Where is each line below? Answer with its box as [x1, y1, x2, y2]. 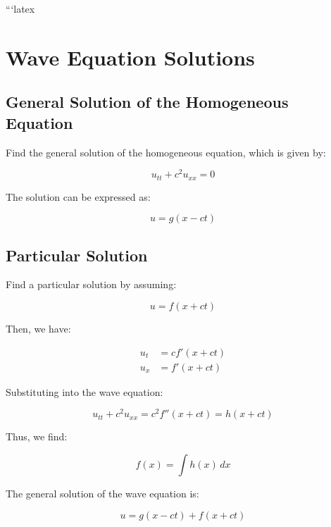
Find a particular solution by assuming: [6, 277, 177, 292]
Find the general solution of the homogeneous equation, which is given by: [6, 144, 326, 159]
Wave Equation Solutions [6, 42, 255, 71]
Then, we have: [6, 321, 71, 336]
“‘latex [6, 1, 35, 15]
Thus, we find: [6, 429, 68, 444]
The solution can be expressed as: [6, 189, 151, 204]
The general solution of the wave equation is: [6, 486, 199, 500]
